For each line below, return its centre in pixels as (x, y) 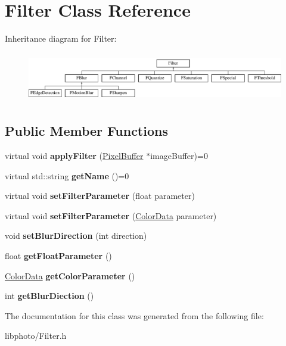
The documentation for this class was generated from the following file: (134, 315)
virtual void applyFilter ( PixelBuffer (74, 155)
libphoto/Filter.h (36, 336)
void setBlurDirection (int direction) (76, 236)
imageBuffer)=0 (179, 155)
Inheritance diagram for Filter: (61, 38)
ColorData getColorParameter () (70, 275)
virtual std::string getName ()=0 (67, 175)
